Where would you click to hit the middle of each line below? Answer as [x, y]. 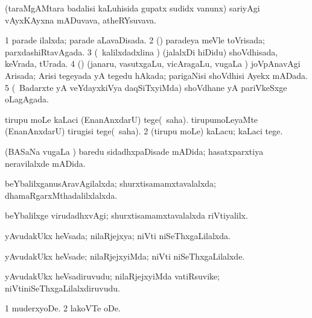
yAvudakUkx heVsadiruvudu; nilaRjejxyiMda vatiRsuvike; [113, 276]
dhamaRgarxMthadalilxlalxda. [61, 195]
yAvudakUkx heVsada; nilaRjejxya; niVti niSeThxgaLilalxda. [118, 235]
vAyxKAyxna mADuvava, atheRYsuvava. [81, 20]
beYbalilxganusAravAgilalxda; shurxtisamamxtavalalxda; [110, 183]
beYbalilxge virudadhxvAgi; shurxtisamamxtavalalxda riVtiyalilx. [126, 215]
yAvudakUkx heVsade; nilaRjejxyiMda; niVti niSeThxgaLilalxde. [125, 256]
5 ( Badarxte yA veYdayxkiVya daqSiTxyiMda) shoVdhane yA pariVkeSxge [146, 87]
